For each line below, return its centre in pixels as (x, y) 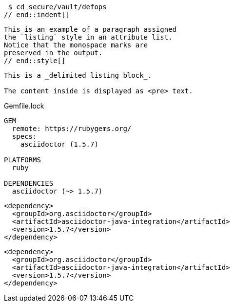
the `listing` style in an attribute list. (88, 37)
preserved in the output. (53, 53)
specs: (24, 136)
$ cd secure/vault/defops (57, 7)
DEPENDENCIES (29, 183)
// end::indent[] (37, 15)
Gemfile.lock (24, 106)
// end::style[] (35, 61)
